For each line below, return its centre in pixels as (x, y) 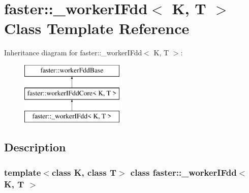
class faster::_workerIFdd (183, 172)
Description (35, 147)
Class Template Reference (97, 28)
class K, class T (84, 172)
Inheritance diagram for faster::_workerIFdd (73, 53)
